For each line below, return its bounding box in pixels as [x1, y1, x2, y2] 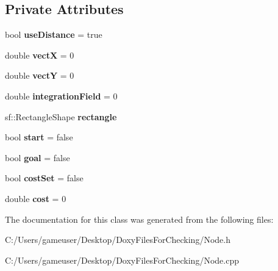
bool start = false [5, 131, 73, 143]
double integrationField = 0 [5, 89, 118, 102]
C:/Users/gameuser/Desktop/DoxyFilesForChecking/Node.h [5, 233, 230, 246]
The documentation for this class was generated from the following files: [5, 212, 274, 225]
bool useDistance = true [5, 28, 102, 41]
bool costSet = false [5, 172, 84, 184]
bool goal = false [5, 151, 70, 164]
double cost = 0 [5, 192, 66, 204]
